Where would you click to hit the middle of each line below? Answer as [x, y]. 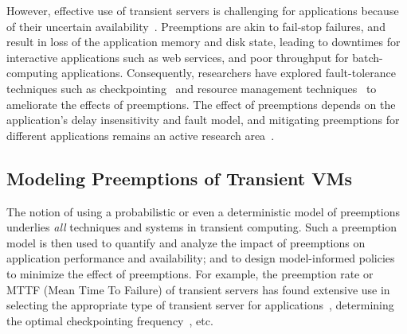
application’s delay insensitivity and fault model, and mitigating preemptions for [203, 120]
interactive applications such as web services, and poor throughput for [178, 57]
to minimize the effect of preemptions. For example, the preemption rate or [190, 273]
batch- [368, 57]
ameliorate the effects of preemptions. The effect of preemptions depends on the [201, 104]
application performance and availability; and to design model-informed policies [201, 258]
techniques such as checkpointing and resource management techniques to [192, 88]
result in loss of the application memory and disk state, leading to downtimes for [203, 42]
